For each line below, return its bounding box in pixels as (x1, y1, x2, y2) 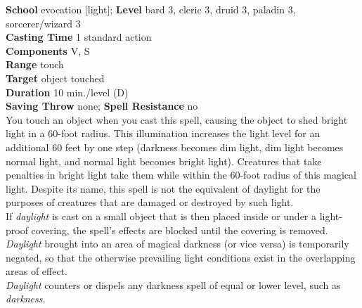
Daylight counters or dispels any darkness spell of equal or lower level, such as (6, 277, 341, 292)
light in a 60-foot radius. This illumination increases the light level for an (6, 126, 321, 141)
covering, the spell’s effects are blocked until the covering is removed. (31, 222, 328, 237)
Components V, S (6, 43, 90, 58)
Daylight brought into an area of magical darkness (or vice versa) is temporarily (6, 236, 349, 251)
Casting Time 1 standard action (6, 30, 152, 44)
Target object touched (6, 70, 105, 85)
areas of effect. (6, 264, 67, 278)
